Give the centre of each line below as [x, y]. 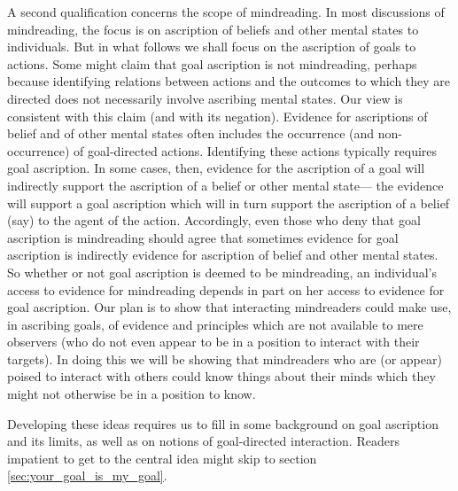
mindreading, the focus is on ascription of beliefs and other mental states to [213, 29]
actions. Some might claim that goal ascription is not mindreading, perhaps [212, 63]
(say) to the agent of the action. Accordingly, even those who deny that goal [214, 220]
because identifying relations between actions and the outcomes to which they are [229, 81]
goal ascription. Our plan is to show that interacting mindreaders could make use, [229, 307]
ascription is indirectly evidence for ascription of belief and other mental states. [223, 255]
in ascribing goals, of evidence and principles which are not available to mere [215, 324]
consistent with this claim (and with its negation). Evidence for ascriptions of [217, 116]
